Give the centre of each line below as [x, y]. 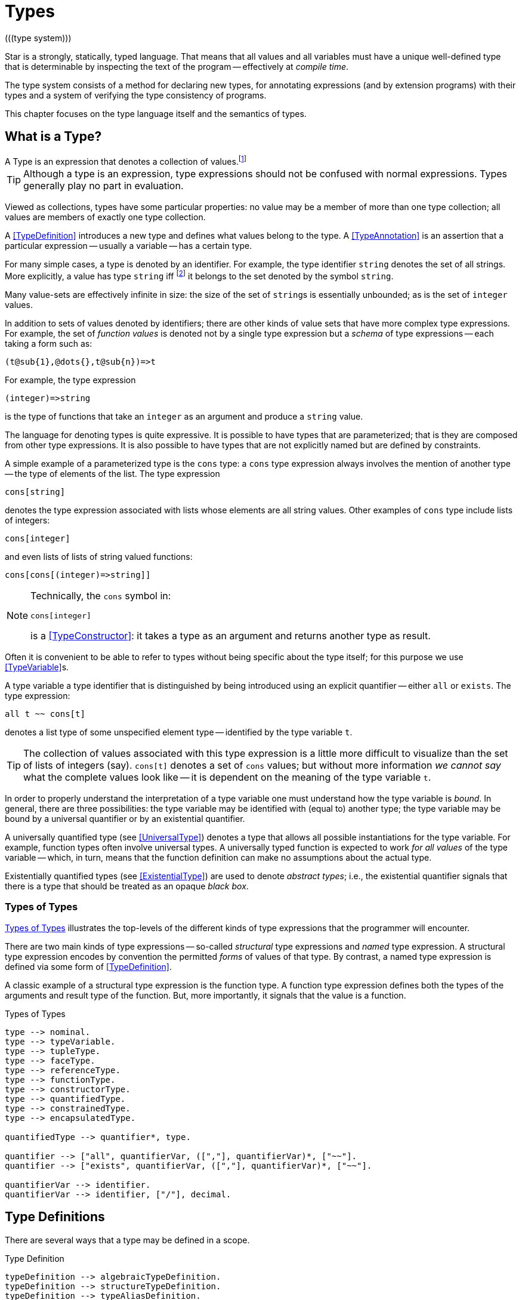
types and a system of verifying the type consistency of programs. [136, 95]
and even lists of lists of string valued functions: [99, 556]
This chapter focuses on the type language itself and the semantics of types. [156, 113]
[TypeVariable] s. [37, 667]
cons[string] [35, 492]
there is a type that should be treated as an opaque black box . [127, 886]
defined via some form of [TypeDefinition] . [88, 966]
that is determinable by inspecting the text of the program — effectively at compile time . [177, 66]
